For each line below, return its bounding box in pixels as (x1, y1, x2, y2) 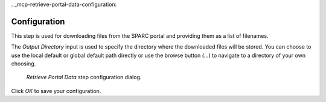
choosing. (11, 60, 36, 67)
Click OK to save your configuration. (11, 87, 101, 94)
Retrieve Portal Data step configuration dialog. (26, 74, 142, 81)
